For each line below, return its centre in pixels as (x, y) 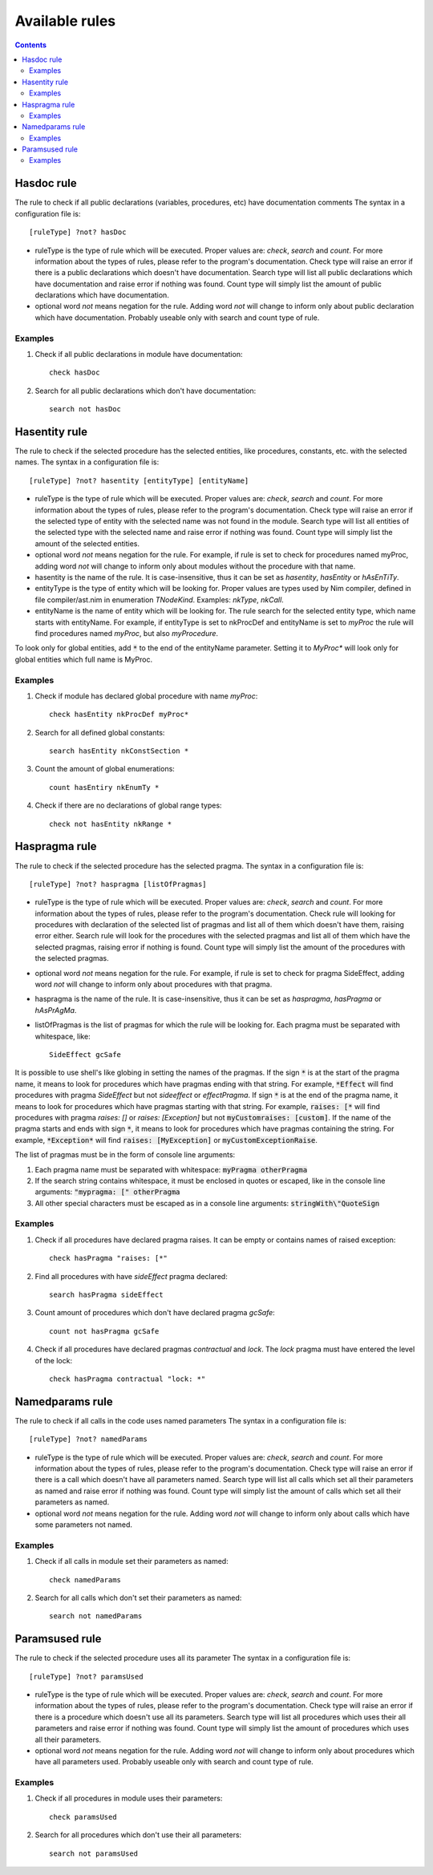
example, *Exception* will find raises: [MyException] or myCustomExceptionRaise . (166, 1140)
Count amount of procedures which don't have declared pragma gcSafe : (155, 1313)
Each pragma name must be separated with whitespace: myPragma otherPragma (171, 1169)
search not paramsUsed (94, 1853)
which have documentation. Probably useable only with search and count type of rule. (177, 318)
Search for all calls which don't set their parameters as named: (138, 1598)
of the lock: (53, 1360)
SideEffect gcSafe (85, 1054)
